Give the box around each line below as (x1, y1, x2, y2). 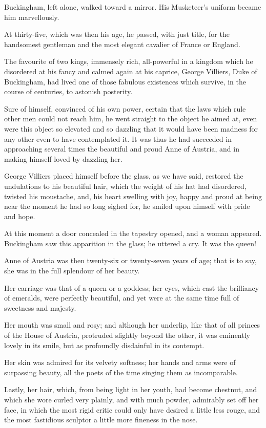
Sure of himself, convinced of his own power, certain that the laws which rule (4, 103, 246, 114)
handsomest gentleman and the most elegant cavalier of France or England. (4, 38, 240, 49)
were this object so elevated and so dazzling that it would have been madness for (4, 123, 258, 134)
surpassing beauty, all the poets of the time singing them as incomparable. (4, 367, 238, 377)
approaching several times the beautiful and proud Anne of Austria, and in (4, 143, 239, 154)
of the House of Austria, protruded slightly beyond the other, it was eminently (4, 330, 250, 340)
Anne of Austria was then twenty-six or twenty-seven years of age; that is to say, (4, 255, 257, 266)
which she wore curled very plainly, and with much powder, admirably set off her (4, 394, 259, 404)
